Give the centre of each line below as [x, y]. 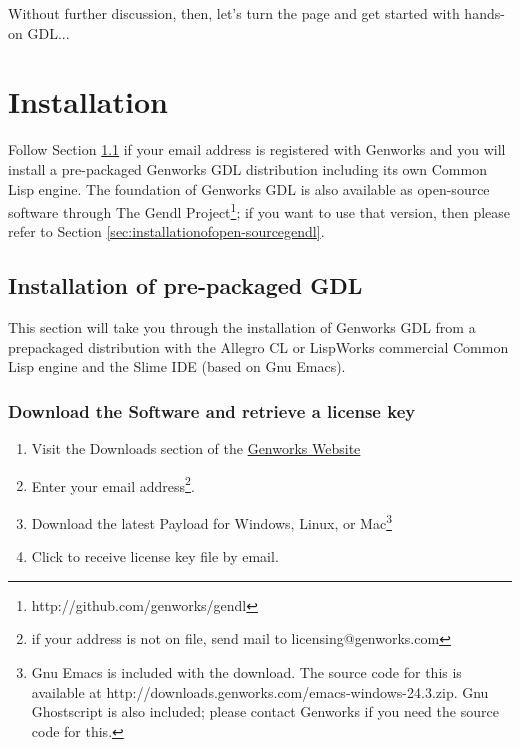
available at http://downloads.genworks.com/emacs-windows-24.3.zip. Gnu [260, 691]
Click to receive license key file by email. [155, 556]
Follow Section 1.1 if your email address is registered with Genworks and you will [257, 149]
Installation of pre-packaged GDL [185, 285]
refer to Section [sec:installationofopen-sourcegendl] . [166, 231]
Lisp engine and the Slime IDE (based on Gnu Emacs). [177, 366]
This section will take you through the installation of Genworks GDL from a [242, 327]
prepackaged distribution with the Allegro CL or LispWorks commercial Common [258, 346]
